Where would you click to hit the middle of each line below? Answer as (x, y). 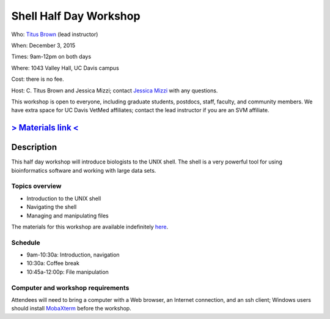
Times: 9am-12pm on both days (51, 57)
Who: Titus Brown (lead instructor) (55, 34)
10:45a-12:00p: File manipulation (68, 272)
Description (34, 147)
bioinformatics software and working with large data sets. (84, 170)
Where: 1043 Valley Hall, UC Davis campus (65, 68)
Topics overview (36, 186)
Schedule (26, 242)
